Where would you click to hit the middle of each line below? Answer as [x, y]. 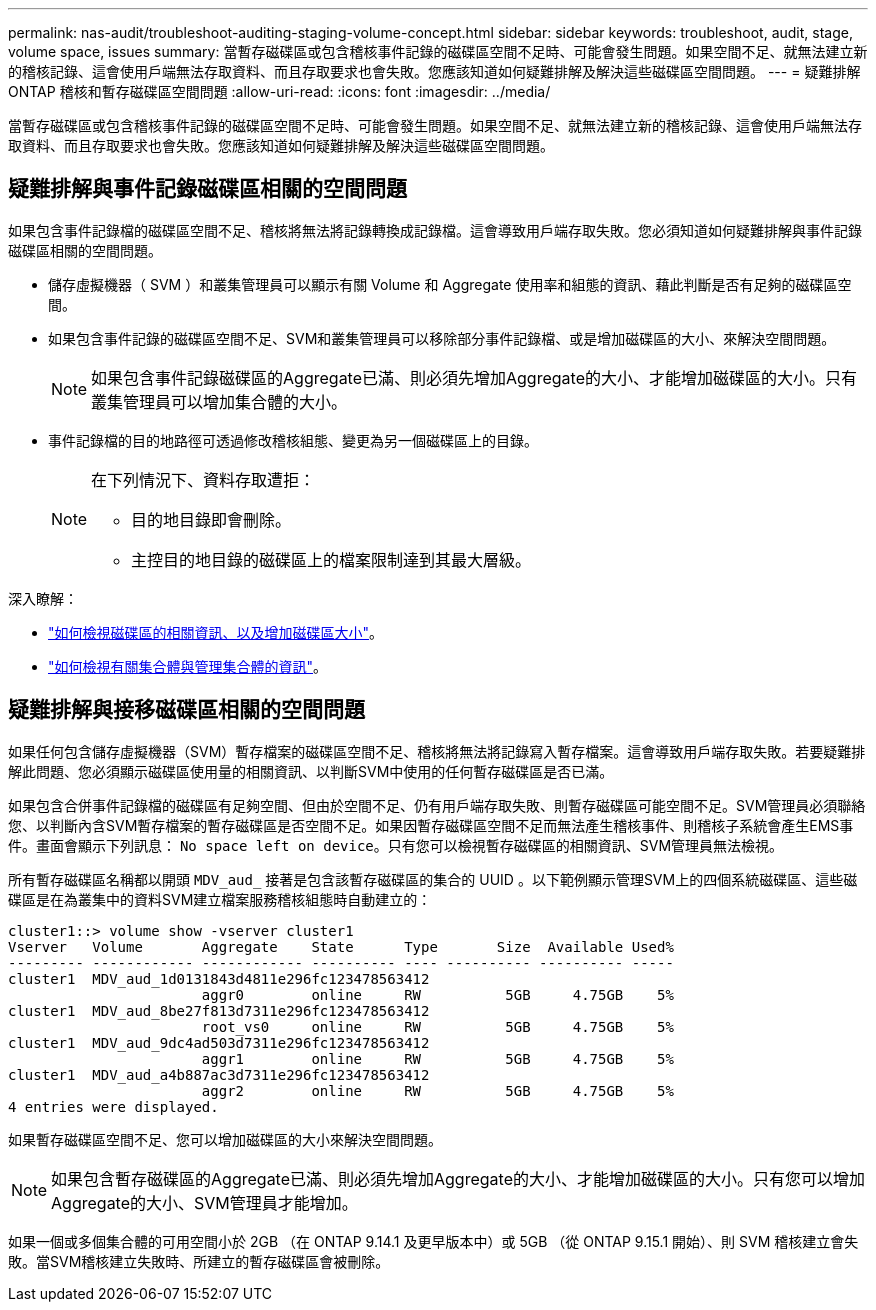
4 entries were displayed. [113, 1106]
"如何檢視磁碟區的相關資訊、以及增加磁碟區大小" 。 [216, 632]
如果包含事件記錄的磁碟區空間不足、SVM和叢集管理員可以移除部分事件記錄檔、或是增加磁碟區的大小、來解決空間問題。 [442, 338]
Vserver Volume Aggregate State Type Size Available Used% [341, 946]
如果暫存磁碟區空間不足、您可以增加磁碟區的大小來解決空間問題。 [225, 1139]
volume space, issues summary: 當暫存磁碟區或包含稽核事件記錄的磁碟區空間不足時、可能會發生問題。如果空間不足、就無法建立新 [438, 51]
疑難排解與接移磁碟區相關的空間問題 [186, 710]
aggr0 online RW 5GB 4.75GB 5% [437, 994]
